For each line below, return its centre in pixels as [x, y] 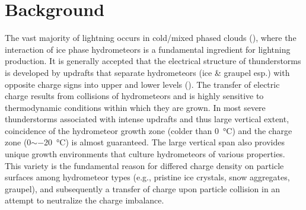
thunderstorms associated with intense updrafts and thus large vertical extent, [147, 119]
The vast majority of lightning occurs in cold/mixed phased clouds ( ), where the [151, 38]
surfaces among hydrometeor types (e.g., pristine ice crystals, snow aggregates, [147, 177]
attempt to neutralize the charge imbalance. [85, 200]
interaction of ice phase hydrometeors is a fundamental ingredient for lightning [148, 49]
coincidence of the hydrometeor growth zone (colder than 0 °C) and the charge [149, 130]
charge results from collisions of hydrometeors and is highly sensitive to [134, 96]
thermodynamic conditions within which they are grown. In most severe [135, 107]
